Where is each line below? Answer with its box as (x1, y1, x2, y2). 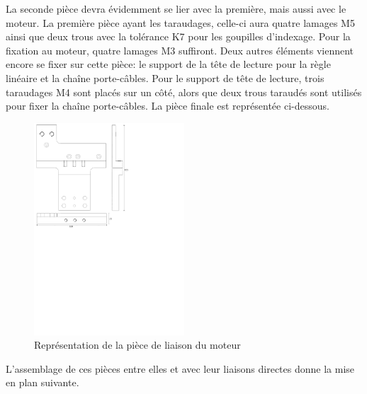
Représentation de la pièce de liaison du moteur (34, 337, 241, 352)
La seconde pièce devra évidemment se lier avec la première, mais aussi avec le (6, 1, 346, 16)
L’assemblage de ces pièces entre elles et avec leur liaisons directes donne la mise (6, 361, 355, 376)
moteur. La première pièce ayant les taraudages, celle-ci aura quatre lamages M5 (6, 15, 355, 30)
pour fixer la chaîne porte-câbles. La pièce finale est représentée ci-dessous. (6, 98, 329, 113)
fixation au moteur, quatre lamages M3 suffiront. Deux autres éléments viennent (6, 42, 354, 57)
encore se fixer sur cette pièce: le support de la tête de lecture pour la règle (6, 57, 331, 71)
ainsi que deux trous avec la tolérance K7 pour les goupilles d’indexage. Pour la (6, 29, 351, 44)
